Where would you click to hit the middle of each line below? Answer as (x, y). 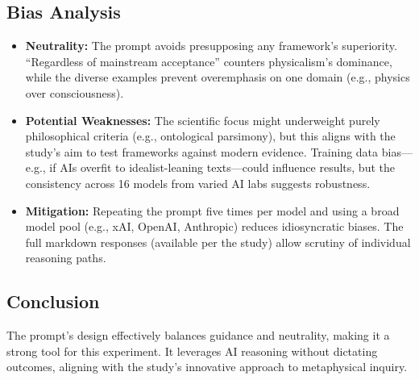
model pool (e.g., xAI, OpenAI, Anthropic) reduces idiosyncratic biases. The (214, 226)
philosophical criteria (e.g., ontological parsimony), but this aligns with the (210, 136)
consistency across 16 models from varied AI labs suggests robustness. (198, 183)
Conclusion (53, 301)
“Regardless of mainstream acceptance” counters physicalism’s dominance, (209, 61)
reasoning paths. (66, 258)
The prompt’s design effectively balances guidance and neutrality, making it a (198, 335)
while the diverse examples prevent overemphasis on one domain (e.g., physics (218, 77)
